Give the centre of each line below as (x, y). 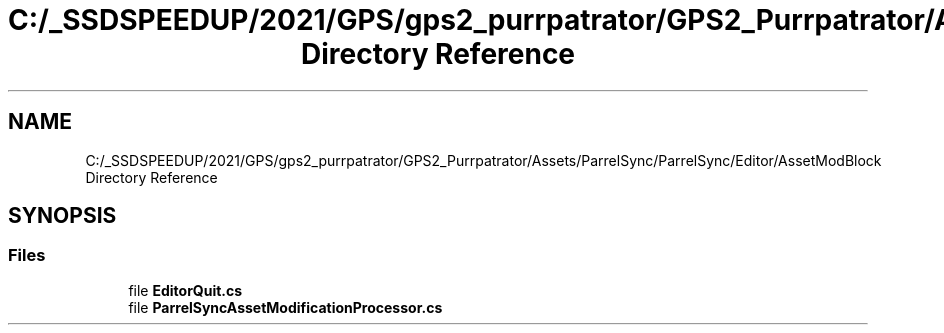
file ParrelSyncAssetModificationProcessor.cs (285, 307)
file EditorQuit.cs (185, 290)
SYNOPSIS (62, 216)
